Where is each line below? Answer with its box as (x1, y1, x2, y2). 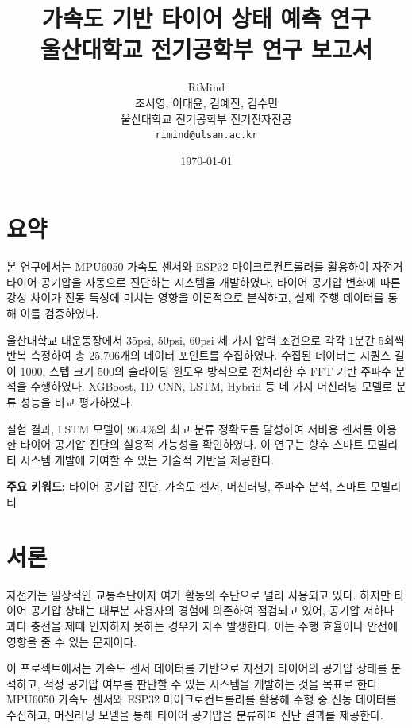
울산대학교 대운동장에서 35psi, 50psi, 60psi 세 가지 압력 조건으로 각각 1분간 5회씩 (6, 331, 405, 348)
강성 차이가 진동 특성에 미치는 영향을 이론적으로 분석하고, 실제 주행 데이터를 (6, 289, 384, 306)
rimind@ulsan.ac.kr (155, 129, 258, 141)
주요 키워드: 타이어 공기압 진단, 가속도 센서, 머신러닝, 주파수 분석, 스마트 (6, 478, 367, 495)
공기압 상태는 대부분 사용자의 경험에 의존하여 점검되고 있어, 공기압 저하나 (30, 602, 395, 618)
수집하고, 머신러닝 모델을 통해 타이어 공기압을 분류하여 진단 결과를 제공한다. (6, 706, 383, 722)
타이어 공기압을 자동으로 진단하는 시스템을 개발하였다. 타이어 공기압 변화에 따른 (6, 273, 401, 290)
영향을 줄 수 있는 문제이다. (6, 633, 137, 649)
